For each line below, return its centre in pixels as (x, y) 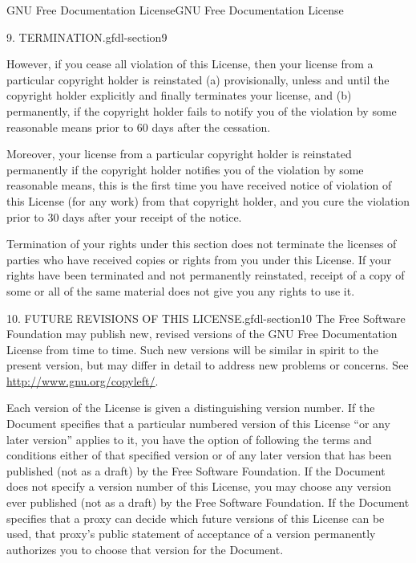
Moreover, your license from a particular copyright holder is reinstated (179, 154)
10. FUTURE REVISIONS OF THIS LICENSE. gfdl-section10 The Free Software (206, 318)
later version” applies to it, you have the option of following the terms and (189, 439)
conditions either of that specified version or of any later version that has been (199, 455)
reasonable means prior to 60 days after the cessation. (139, 126)
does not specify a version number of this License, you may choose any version (199, 486)
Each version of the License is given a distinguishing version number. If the (191, 408)
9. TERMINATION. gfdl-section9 (87, 37)
